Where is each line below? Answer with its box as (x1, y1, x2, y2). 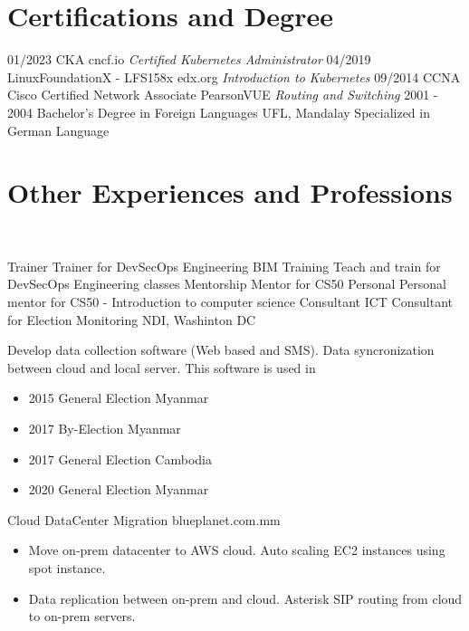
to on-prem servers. (28, 607, 136, 626)
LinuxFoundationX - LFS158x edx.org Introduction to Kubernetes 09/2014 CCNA (7, 67, 461, 86)
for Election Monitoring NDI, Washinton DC (7, 310, 256, 329)
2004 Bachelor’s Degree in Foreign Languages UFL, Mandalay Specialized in (7, 102, 430, 121)
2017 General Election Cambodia (28, 449, 212, 468)
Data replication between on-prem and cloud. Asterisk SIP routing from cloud (28, 588, 463, 607)
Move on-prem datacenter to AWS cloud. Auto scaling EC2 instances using (28, 540, 445, 559)
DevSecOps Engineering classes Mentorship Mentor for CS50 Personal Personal (7, 274, 447, 293)
